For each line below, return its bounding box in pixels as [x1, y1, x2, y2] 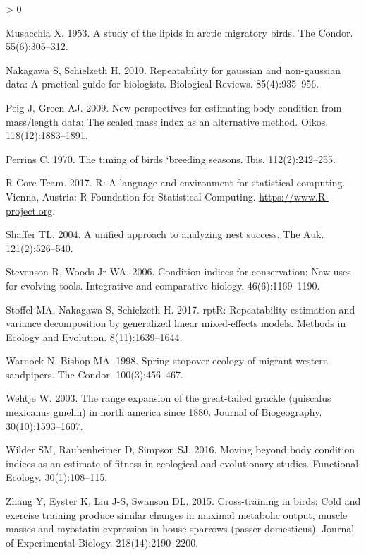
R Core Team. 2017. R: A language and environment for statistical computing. [6, 175, 346, 190]
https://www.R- [259, 189, 329, 203]
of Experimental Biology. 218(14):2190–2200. [6, 535, 199, 549]
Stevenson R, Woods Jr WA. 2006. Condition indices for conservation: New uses [6, 264, 351, 279]
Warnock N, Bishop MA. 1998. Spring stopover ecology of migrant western [6, 353, 329, 368]
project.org [6, 203, 53, 217]
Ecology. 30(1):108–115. [6, 470, 108, 484]
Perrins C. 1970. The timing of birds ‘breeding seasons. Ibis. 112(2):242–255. [6, 151, 336, 166]
